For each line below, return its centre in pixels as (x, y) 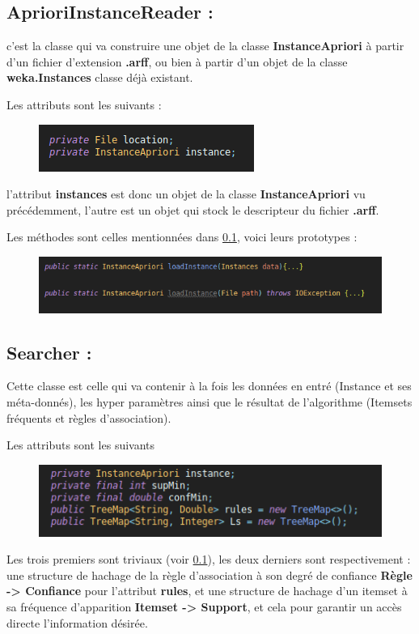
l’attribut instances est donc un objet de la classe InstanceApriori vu (186, 194)
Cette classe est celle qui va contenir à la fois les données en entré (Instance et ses (209, 386)
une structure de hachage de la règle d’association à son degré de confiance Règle (209, 574)
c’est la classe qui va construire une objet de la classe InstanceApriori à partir (205, 46)
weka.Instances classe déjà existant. (100, 77)
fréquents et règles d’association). (89, 417)
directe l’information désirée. (77, 622)
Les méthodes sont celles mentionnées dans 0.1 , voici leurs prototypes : (182, 237)
